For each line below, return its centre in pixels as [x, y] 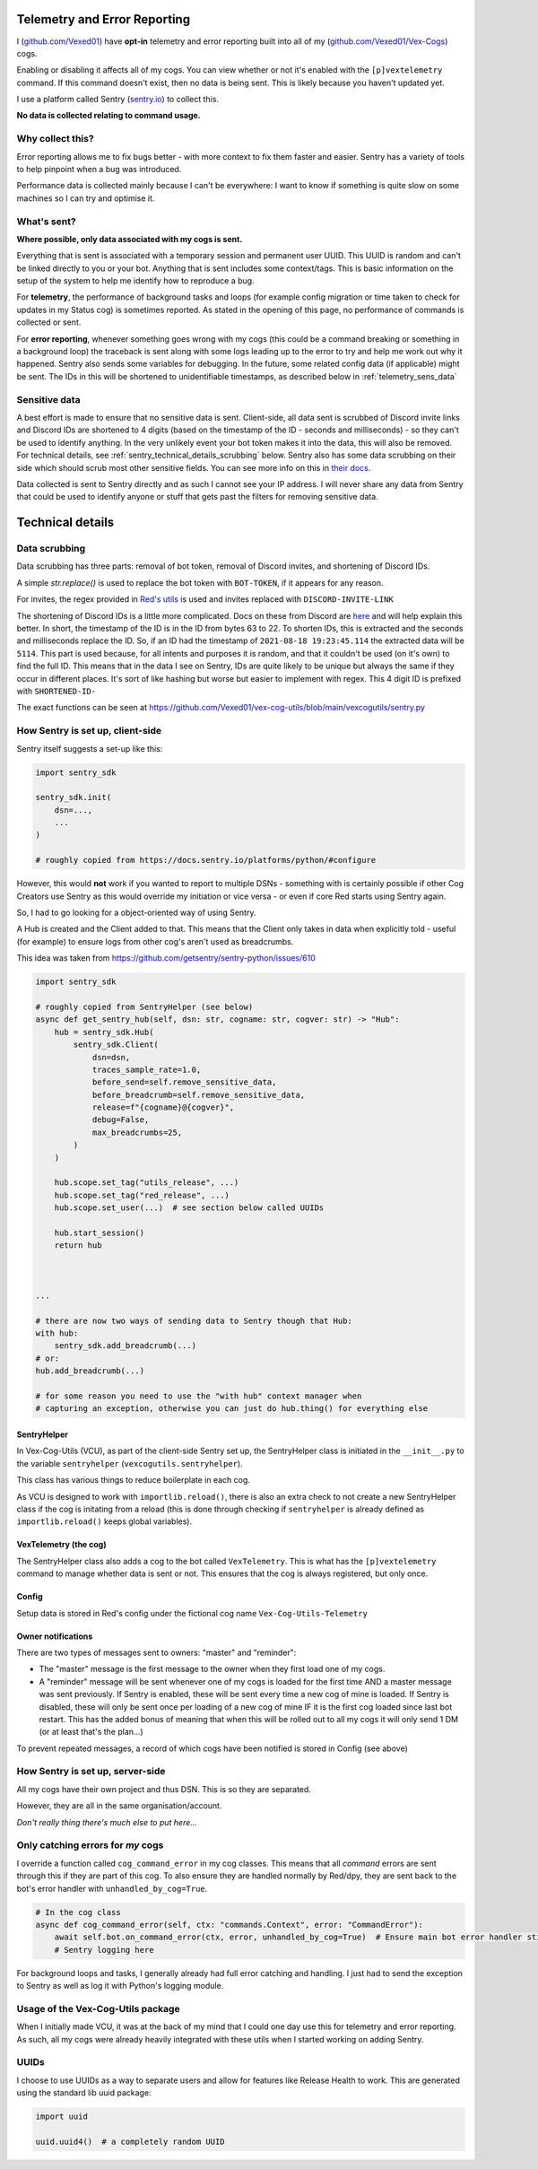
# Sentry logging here [104, 1950]
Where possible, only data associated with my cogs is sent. [130, 239]
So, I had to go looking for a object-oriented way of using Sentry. [136, 912]
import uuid [62, 2117]
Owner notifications [55, 1636]
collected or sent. [49, 322]
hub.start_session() [100, 1233]
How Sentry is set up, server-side [91, 1772]
